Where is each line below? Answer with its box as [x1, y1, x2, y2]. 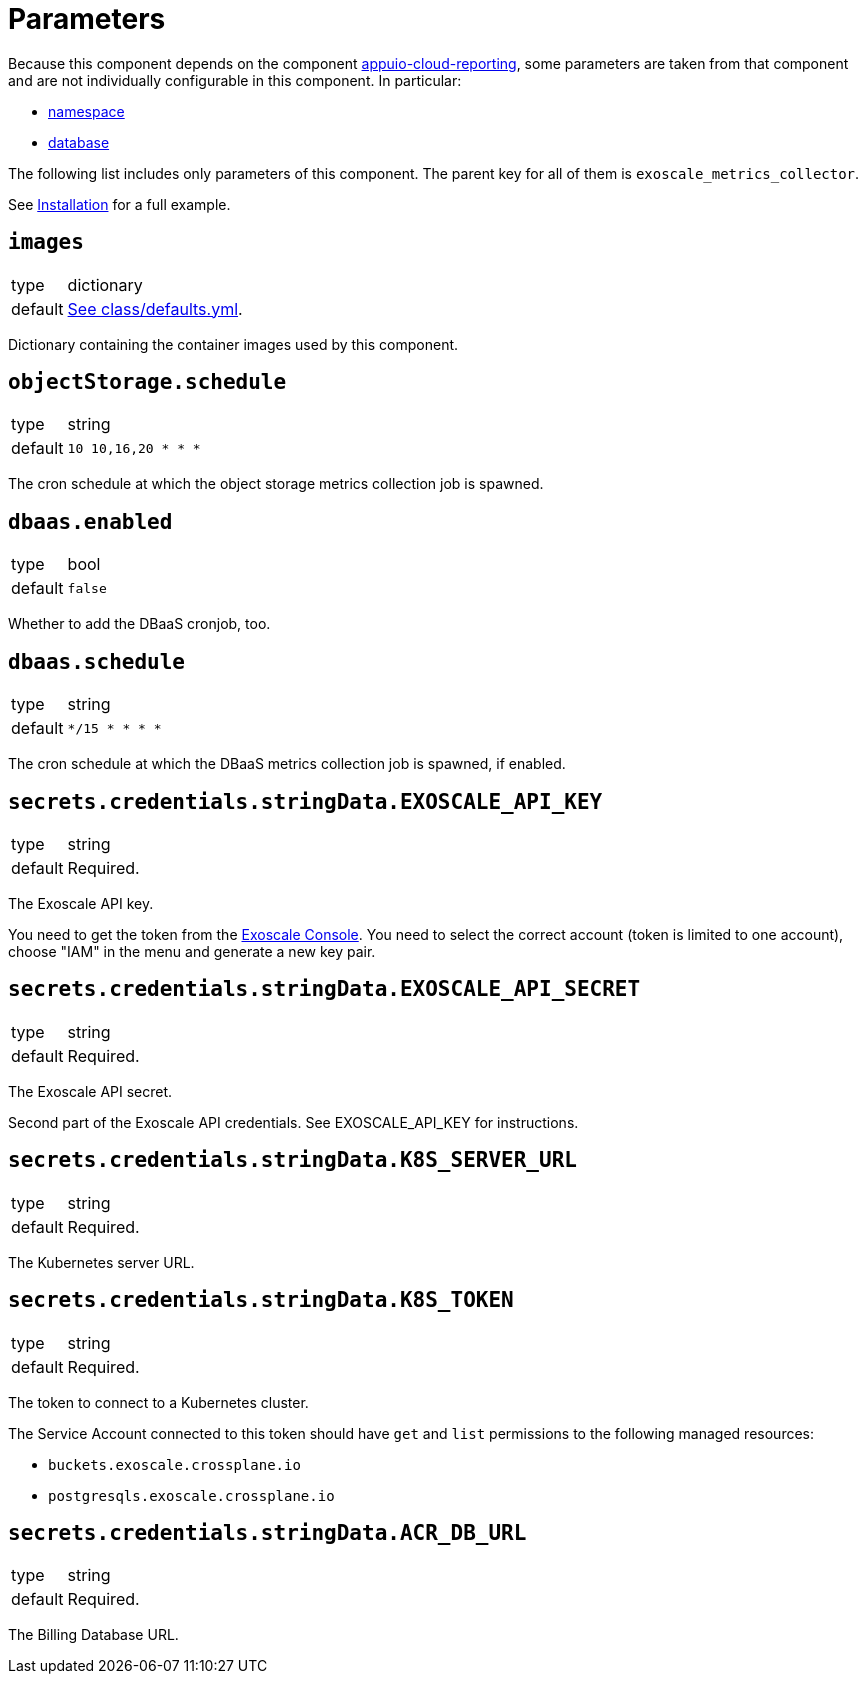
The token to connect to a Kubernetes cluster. [8, 1393, 309, 1411]
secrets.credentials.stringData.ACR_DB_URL [8, 1520, 527, 1545]
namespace [48, 102, 125, 120]
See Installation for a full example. [8, 195, 231, 213]
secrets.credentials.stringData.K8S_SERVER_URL [8, 1148, 577, 1173]
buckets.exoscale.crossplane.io [48, 1456, 301, 1473]
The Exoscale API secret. [8, 1082, 173, 1100]
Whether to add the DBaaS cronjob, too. [8, 615, 271, 633]
